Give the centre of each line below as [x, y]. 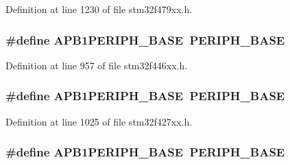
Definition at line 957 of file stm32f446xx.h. [97, 65]
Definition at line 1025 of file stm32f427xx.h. [99, 121]
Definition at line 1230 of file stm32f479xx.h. [99, 9]
